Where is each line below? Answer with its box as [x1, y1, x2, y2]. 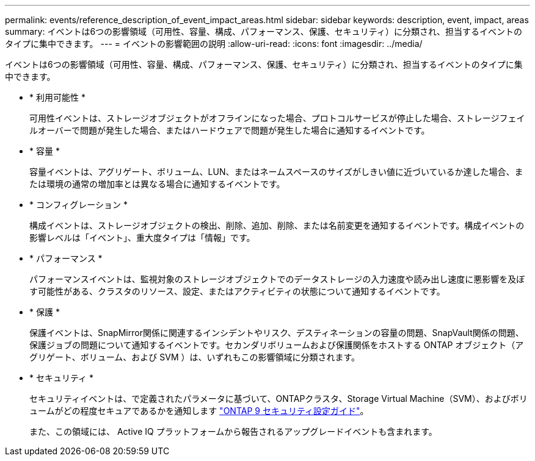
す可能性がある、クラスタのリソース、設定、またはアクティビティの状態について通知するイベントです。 [29, 286, 445, 296]
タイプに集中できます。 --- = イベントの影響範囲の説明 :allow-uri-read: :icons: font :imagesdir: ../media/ [5, 38, 423, 49]
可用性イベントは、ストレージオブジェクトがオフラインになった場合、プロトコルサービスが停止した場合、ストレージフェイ [29, 113, 525, 123]
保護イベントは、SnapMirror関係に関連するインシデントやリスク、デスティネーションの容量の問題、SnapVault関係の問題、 [29, 327, 524, 338]
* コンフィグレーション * [29, 199, 128, 210]
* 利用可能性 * [29, 92, 86, 102]
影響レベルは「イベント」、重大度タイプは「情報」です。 [29, 232, 255, 243]
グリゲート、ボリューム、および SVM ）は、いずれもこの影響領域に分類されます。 [29, 352, 360, 362]
